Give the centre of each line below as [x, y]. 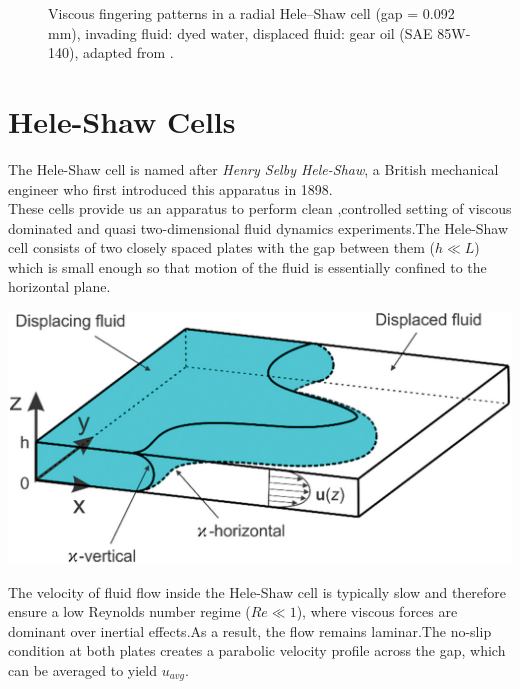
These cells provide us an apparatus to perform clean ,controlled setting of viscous [260, 208]
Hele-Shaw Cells [122, 120]
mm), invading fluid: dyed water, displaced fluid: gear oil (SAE [240, 32]
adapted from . [128, 52]
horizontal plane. [59, 286]
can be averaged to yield [82, 670]
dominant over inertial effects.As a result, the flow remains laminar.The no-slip [250, 630]
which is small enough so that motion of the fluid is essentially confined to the [247, 266]
